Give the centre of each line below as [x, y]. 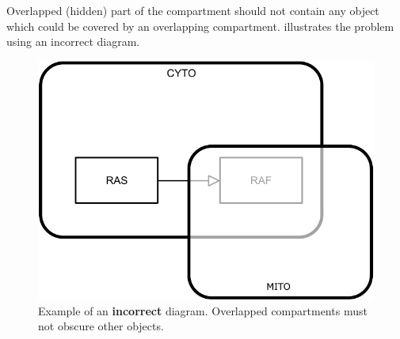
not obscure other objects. [101, 326]
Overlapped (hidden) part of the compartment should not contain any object [193, 10]
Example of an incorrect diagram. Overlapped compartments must [203, 310]
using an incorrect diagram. [73, 41]
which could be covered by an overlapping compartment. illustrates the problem [200, 26]
